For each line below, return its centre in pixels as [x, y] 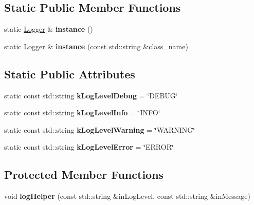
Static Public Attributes [70, 74]
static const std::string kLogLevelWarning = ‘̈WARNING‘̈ [100, 129]
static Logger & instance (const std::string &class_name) [96, 46]
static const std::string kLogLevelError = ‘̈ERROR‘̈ [89, 147]
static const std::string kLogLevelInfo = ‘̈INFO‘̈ [82, 112]
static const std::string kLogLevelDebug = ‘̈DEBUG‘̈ [91, 95]
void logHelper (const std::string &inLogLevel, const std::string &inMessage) [128, 196]
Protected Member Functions [84, 175]
